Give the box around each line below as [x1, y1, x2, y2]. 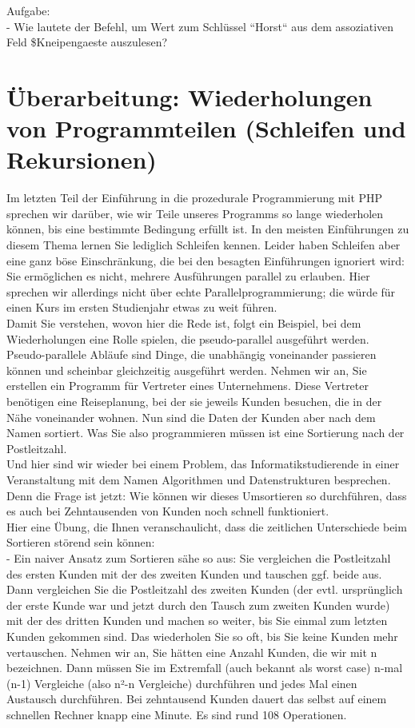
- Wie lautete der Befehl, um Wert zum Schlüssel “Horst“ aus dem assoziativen [6, 18, 394, 34]
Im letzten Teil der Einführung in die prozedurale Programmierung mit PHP [6, 189, 383, 206]
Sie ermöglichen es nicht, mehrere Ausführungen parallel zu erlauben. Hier [6, 268, 370, 284]
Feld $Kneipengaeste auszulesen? [6, 34, 168, 50]
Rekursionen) [6, 143, 157, 176]
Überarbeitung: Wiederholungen [6, 80, 373, 113]
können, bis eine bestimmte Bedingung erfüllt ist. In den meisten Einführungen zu [6, 221, 409, 237]
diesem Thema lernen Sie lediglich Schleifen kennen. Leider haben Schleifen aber [6, 237, 401, 253]
